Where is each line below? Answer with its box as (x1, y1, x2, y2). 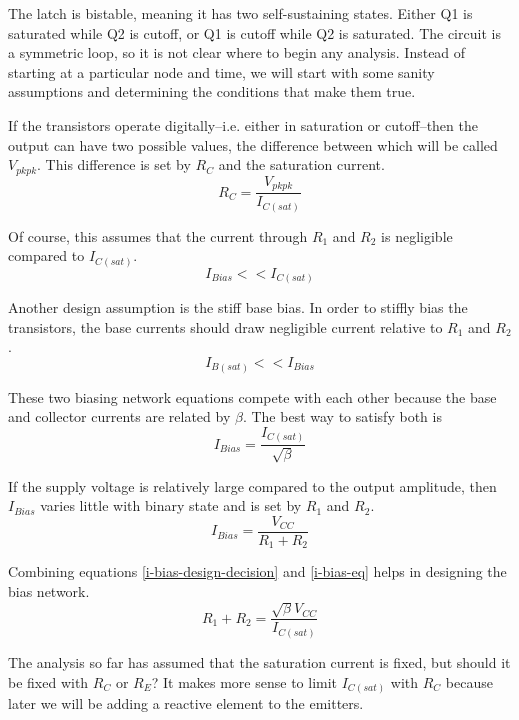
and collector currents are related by (8, 406, 231, 427)
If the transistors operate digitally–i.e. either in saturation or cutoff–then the (8, 114, 478, 135)
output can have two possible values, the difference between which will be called (8, 134, 498, 155)
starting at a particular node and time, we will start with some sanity (8, 61, 435, 82)
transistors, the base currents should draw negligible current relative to (8, 316, 443, 337)
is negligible (381, 225, 453, 246)
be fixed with (8, 671, 89, 692)
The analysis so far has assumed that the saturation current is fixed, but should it (8, 651, 511, 672)
